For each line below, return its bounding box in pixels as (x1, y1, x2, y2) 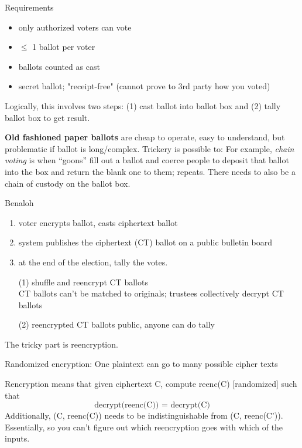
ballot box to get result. (5, 111, 90, 123)
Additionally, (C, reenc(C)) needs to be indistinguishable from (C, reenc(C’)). (5, 409, 283, 422)
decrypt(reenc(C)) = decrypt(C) (94, 401, 210, 410)
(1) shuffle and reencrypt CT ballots (18, 275, 148, 288)
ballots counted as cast (18, 60, 100, 72)
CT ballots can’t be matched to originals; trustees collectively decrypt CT (18, 287, 284, 299)
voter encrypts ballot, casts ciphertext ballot (18, 216, 178, 228)
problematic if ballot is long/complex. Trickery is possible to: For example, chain (5, 142, 294, 154)
